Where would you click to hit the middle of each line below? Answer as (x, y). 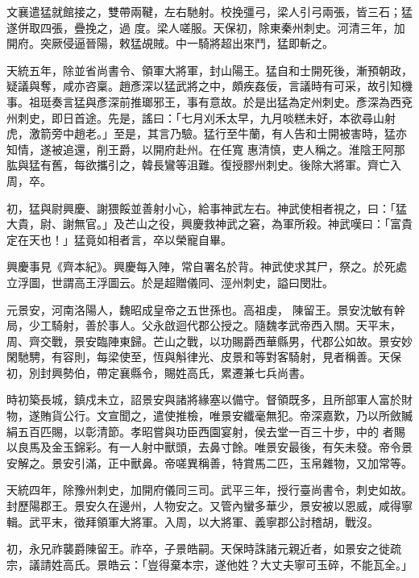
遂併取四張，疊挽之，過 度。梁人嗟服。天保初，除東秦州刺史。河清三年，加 (206, 27)
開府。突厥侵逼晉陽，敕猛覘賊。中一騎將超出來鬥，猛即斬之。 (170, 43)
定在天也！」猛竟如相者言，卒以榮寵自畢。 (119, 239)
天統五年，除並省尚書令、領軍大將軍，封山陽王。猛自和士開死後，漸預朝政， (209, 70)
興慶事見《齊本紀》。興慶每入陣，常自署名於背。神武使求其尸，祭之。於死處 (207, 266)
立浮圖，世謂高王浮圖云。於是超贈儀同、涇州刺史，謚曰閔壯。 (170, 282)
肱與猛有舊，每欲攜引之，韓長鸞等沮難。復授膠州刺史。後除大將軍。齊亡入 (204, 165)
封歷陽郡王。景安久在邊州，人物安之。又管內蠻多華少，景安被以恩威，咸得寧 (209, 506)
